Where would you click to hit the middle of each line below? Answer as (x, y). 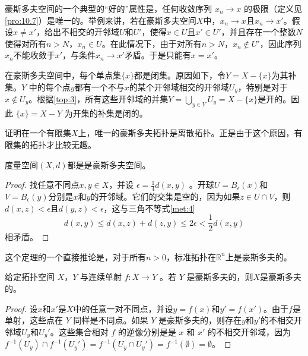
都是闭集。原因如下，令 (180, 75)
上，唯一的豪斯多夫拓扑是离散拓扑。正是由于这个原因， (186, 133)
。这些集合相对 (79, 331)
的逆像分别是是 (147, 331)
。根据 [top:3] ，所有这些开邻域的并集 (99, 99)
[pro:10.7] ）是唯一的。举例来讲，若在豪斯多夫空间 (101, 20)
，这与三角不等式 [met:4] (149, 208)
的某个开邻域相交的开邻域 (179, 86)
